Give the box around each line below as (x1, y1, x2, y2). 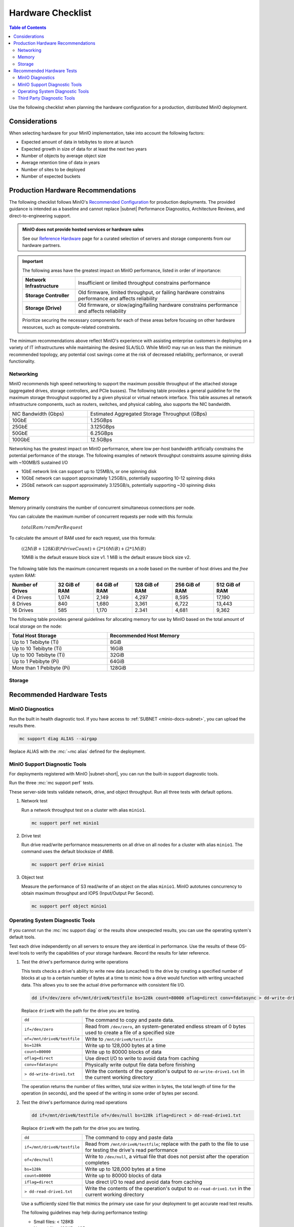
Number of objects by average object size (21, 153, 106, 159)
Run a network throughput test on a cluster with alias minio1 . (21, 807, 146, 813)
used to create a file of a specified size (85, 1029, 175, 1036)
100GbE (12, 436, 30, 443)
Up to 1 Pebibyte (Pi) (12, 658, 59, 665)
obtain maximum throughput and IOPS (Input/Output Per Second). (21, 890, 154, 896)
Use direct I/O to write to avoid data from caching (85, 1055, 199, 1062)
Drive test (21, 832, 41, 839)
